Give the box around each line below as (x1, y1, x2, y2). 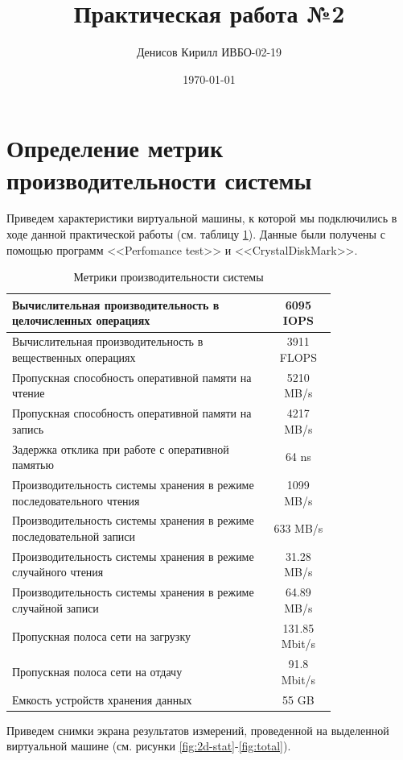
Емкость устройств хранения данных (12, 691, 192, 708)
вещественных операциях (12, 348, 136, 365)
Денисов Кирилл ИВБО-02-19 (136, 44, 282, 60)
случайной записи (12, 599, 99, 616)
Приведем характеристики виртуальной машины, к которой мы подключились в (6, 210, 397, 226)
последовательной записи (12, 528, 136, 545)
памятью (12, 456, 54, 473)
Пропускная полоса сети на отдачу (12, 662, 183, 679)
